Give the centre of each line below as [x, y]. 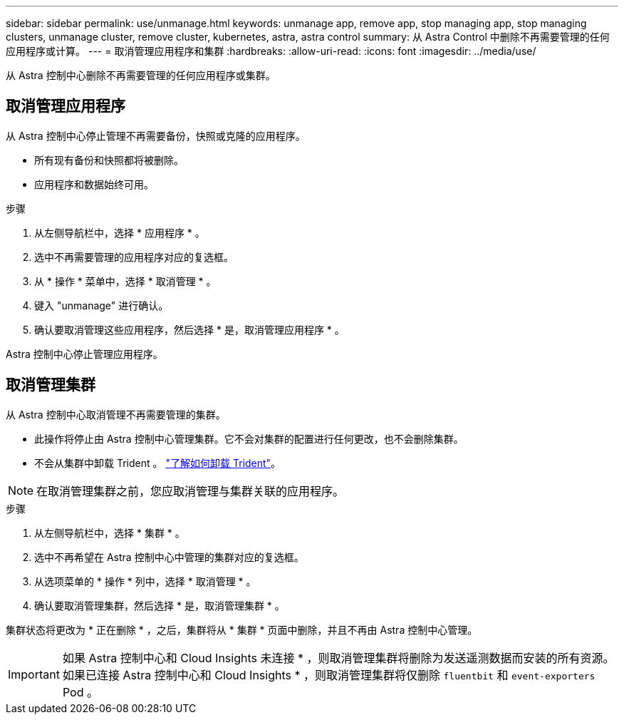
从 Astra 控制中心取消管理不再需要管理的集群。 [116, 414]
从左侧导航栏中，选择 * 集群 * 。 [110, 533]
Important [34, 674]
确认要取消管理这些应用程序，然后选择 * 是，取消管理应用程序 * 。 [189, 329]
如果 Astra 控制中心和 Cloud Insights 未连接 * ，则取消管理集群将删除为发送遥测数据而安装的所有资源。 [338, 658]
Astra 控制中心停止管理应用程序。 [84, 354]
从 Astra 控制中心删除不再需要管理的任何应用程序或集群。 [141, 75]
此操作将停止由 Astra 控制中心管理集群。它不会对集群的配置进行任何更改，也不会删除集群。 [249, 438]
